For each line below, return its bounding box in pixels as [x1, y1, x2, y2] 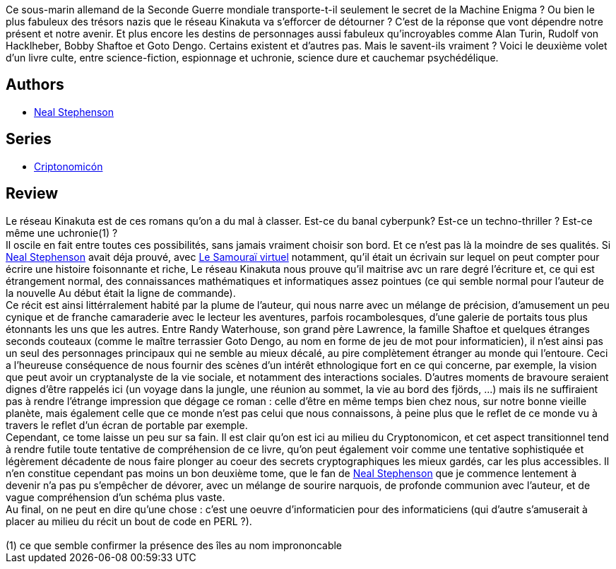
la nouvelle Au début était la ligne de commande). [6, 286, 236, 299]
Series [6, 130, 52, 148]
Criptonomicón [34, 160, 103, 172]
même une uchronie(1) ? [6, 226, 118, 239]
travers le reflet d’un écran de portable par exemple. [6, 418, 248, 431]
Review [6, 184, 59, 203]
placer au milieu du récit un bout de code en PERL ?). [6, 515, 252, 527]
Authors [6, 76, 64, 94]
